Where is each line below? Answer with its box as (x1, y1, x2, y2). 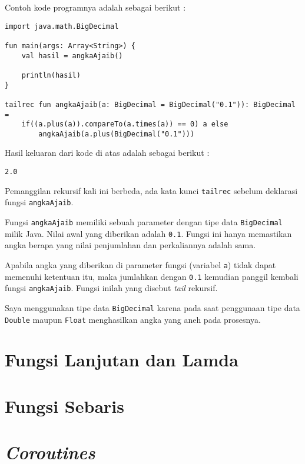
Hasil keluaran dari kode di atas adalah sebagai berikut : (5, 146, 210, 159)
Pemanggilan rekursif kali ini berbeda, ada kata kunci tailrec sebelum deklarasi (5, 184, 298, 196)
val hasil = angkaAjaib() (21, 51, 123, 60)
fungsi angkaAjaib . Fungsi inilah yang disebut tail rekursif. (5, 282, 218, 294)
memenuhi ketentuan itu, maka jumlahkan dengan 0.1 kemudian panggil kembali (5, 270, 299, 282)
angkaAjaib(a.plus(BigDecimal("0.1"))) (38, 129, 195, 138)
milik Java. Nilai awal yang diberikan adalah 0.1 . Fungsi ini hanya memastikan (5, 227, 292, 239)
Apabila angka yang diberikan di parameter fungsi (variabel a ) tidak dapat (5, 258, 276, 271)
